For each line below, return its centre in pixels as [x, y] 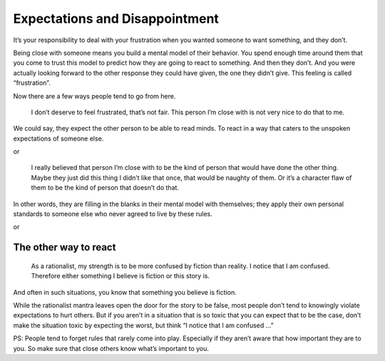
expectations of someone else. [58, 138]
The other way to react [65, 247]
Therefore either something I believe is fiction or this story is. [120, 276]
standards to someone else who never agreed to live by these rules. [113, 214]
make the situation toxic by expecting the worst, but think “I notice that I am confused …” [143, 325]
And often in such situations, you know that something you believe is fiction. [125, 292]
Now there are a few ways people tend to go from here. [94, 96]
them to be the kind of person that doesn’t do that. [105, 188]
